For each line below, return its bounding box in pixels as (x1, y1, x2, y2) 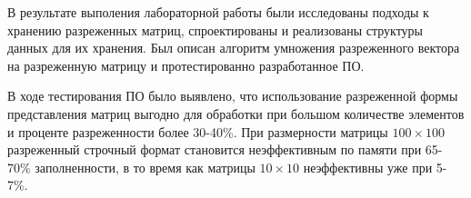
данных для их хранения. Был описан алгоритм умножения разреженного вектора (7, 38, 460, 57)
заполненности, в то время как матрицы (35, 157, 256, 176)
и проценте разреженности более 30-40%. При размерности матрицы (7, 122, 388, 141)
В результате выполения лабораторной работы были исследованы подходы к (7, 3, 429, 21)
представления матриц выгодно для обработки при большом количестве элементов (7, 104, 465, 123)
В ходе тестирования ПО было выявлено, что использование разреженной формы (7, 86, 458, 105)
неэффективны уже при (303, 157, 433, 176)
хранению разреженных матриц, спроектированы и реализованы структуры (7, 20, 423, 39)
